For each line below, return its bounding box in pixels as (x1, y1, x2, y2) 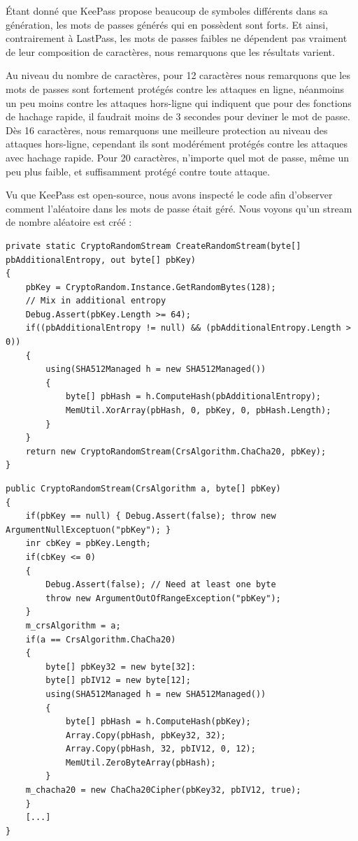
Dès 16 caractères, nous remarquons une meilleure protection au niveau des (6, 122, 328, 137)
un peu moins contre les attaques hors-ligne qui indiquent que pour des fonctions (6, 95, 352, 110)
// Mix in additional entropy (25, 296, 166, 306)
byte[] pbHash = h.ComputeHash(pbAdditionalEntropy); (65, 391, 322, 402)
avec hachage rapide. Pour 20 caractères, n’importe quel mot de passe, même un (6, 150, 349, 164)
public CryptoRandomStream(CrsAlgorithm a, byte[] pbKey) (6, 484, 281, 494)
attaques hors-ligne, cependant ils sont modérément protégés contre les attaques (6, 136, 348, 151)
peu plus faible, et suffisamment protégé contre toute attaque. (6, 164, 270, 178)
